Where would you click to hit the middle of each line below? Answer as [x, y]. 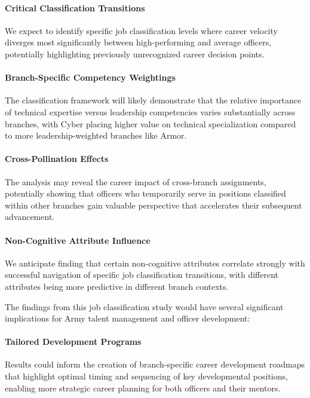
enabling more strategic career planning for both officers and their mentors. [143, 388]
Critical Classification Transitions [75, 7]
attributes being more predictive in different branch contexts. [117, 286]
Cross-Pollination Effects [57, 159]
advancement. [30, 217]
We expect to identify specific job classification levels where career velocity [141, 30]
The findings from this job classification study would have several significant [144, 306]
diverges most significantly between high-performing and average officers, [138, 42]
